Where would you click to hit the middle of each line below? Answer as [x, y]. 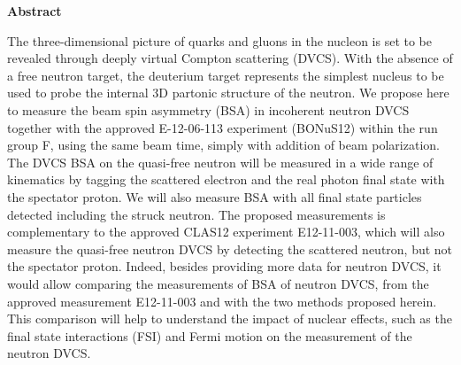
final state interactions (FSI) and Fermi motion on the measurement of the [210, 335]
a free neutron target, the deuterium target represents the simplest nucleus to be [226, 75]
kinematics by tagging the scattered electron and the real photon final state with [226, 179]
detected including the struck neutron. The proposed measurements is [196, 214]
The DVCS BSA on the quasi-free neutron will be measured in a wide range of [220, 162]
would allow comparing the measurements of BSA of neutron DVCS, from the [218, 283]
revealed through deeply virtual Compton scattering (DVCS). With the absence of [230, 58]
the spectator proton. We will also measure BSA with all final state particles [215, 196]
